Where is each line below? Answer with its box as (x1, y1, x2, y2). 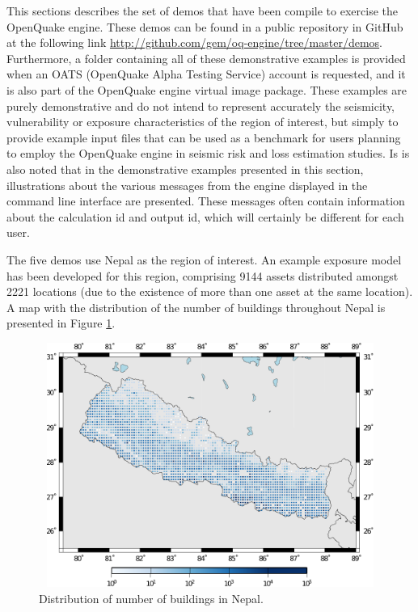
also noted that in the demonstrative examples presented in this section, (6, 160, 364, 177)
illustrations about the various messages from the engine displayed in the (6, 176, 368, 193)
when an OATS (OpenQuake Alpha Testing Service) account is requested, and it (6, 65, 406, 82)
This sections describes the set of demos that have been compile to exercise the (6, 2, 398, 19)
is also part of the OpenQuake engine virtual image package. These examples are (6, 81, 407, 98)
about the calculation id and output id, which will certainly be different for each (6, 208, 404, 225)
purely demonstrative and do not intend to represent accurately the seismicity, (6, 97, 395, 114)
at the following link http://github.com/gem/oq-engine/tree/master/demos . (6, 34, 382, 51)
